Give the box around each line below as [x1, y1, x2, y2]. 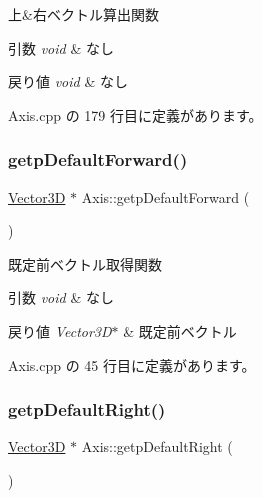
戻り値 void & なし [8, 71, 128, 92]
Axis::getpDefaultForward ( [81, 186, 250, 207]
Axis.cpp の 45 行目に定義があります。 [8, 354, 256, 375]
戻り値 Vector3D [8, 320, 112, 341]
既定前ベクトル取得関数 [8, 253, 162, 274]
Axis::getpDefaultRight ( [81, 436, 233, 457]
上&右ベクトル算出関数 [8, 4, 159, 24]
